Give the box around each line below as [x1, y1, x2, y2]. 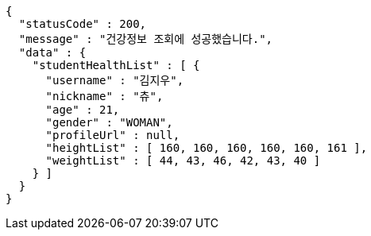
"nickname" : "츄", [45, 90, 164, 103]
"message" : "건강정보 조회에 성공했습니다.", [18, 33, 273, 45]
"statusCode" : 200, [18, 17, 147, 30]
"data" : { [18, 46, 87, 59]
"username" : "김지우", [45, 74, 184, 87]
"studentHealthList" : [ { [32, 59, 200, 72]
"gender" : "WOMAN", [45, 116, 173, 129]
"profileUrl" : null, [45, 129, 180, 141]
